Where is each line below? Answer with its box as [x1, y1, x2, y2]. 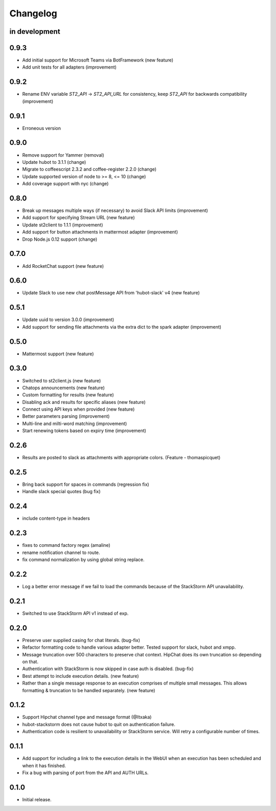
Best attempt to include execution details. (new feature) [22, 673, 139, 679]
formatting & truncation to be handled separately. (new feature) [22, 687, 155, 693]
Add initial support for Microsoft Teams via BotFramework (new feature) [22, 57, 174, 63]
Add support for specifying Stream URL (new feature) [22, 215, 135, 221]
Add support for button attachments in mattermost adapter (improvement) [22, 229, 178, 235]
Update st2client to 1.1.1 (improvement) [22, 222, 103, 228]
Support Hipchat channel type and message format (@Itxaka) [22, 714, 152, 720]
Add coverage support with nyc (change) [22, 181, 109, 187]
